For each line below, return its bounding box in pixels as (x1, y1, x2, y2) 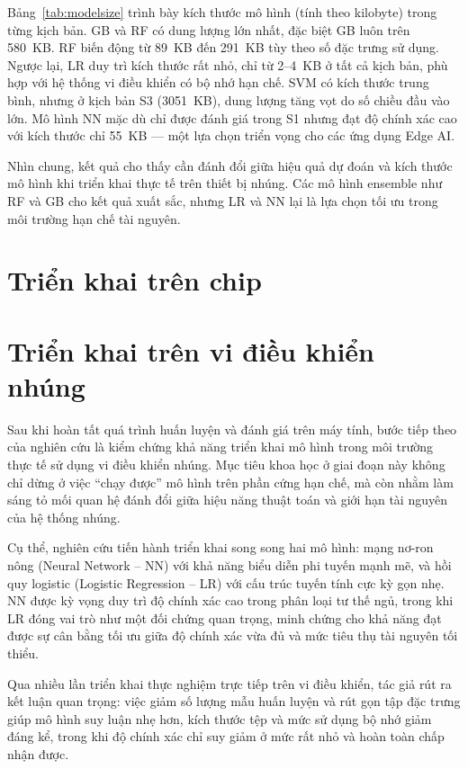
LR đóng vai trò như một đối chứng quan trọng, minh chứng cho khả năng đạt (7, 608, 442, 627)
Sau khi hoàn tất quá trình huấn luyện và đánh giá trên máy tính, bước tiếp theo (7, 419, 457, 438)
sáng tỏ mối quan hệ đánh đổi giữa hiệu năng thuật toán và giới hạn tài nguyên (7, 490, 447, 509)
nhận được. (7, 744, 69, 763)
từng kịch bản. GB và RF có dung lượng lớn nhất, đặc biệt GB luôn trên (7, 20, 410, 39)
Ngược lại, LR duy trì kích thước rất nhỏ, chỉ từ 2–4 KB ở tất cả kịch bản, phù (7, 55, 448, 74)
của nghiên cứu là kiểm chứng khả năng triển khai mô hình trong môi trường (7, 437, 434, 456)
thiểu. (7, 643, 40, 662)
